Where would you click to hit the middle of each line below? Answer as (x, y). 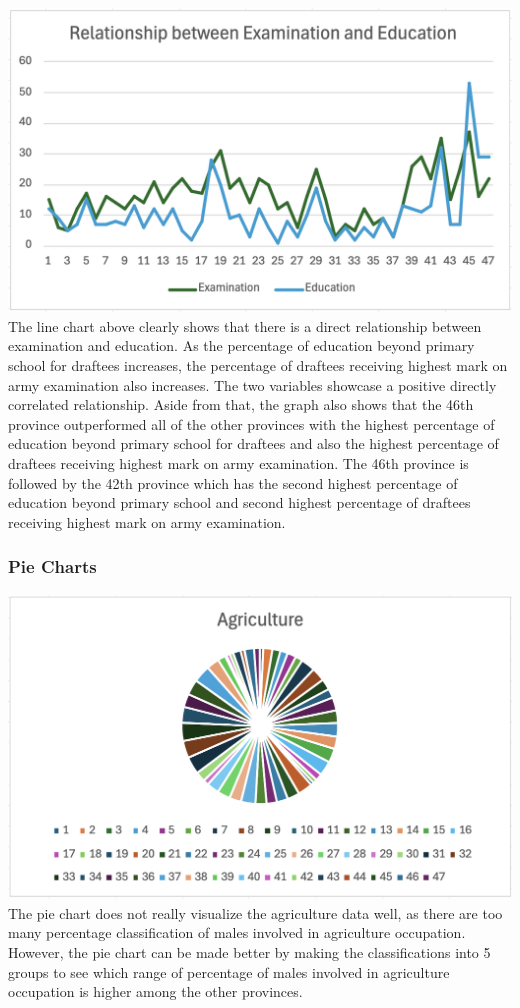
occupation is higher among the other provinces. (155, 991)
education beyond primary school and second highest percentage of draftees (239, 502)
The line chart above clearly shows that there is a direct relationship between (245, 325)
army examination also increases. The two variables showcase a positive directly (252, 384)
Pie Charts (52, 566)
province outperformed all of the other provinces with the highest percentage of (251, 423)
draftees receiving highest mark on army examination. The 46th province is (238, 462)
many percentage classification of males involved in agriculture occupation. (237, 932)
